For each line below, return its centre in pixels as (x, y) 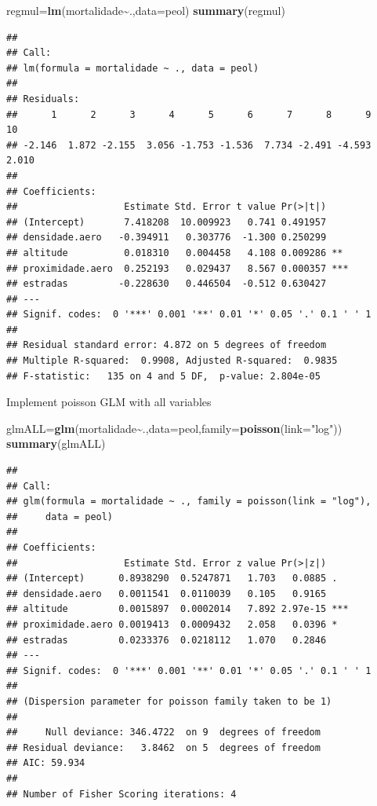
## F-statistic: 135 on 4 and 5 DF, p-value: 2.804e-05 (163, 376)
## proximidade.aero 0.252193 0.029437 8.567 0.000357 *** (178, 268)
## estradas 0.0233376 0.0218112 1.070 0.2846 (167, 640)
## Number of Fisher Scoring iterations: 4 (121, 794)
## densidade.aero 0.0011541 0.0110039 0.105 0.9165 (167, 594)
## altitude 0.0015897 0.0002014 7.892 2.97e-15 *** (178, 609)
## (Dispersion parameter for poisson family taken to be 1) (169, 701)
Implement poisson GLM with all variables (109, 402)
